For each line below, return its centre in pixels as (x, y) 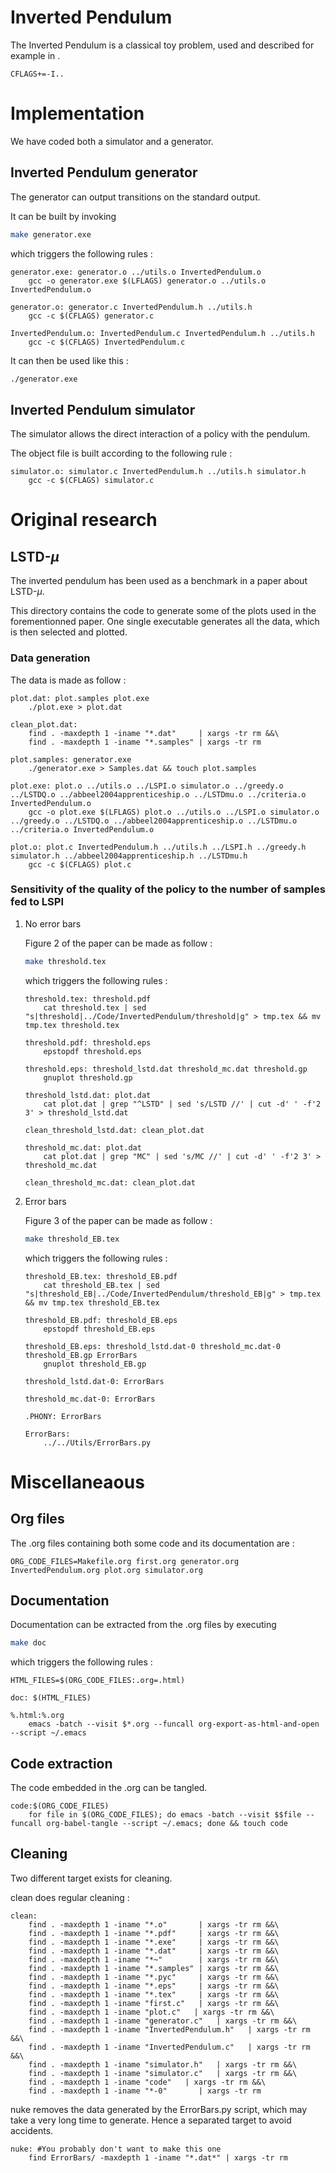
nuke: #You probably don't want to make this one (116, 2149)
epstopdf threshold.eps (92, 1051)
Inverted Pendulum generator (104, 172)
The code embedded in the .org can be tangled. (109, 1788)
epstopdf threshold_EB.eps (99, 1329)
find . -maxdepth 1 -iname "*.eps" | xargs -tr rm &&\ (154, 1986)
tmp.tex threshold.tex (72, 1025)
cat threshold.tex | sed (95, 1007)
